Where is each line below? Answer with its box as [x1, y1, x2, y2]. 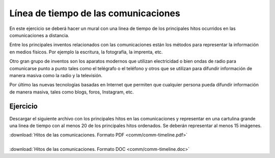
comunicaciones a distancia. [9, 32, 70, 38]
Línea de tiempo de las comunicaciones [9, 8, 180, 19]
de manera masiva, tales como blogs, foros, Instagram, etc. [9, 89, 134, 95]
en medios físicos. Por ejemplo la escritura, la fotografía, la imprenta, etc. [9, 49, 163, 55]
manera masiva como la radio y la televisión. [9, 72, 103, 78]
